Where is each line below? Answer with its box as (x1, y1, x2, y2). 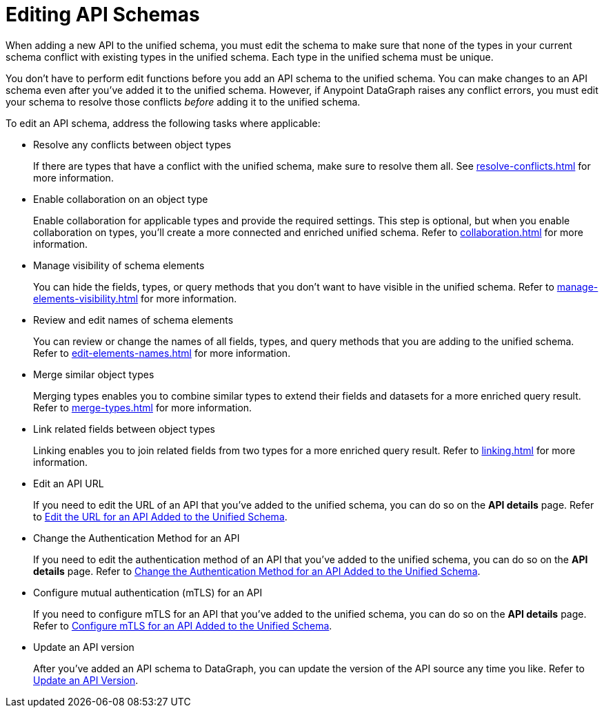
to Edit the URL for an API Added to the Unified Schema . (33, 510, 288, 522)
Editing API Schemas (6, 3, 200, 26)
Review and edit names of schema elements (33, 313, 234, 326)
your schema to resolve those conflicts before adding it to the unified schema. (6, 95, 361, 108)
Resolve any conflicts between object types (33, 138, 232, 150)
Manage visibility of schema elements (33, 259, 205, 271)
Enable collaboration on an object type (33, 193, 208, 205)
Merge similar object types (33, 368, 154, 380)
